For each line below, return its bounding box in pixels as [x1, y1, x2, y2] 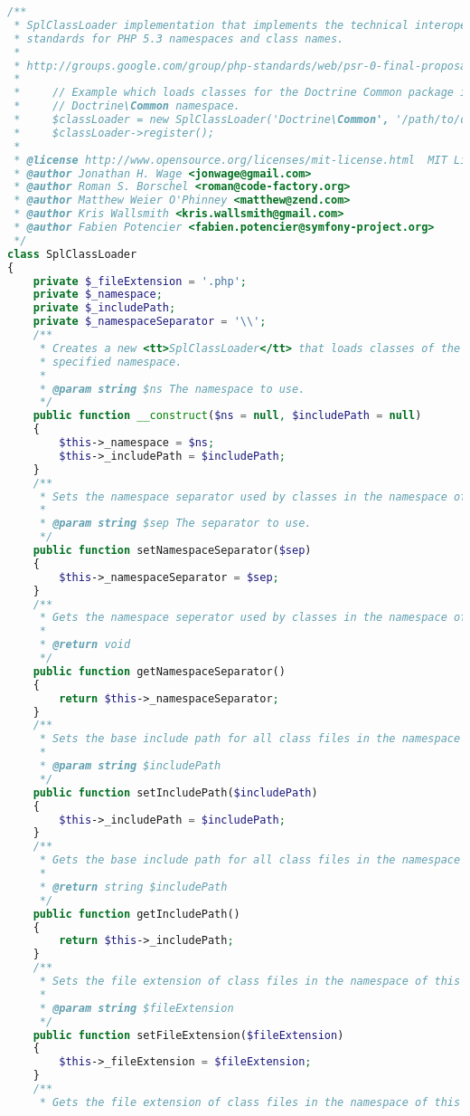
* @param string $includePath [39, 759, 221, 772]
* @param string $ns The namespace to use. [39, 382, 305, 396]
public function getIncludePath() [33, 907, 240, 920]
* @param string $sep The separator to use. [39, 517, 312, 530]
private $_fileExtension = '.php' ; [33, 274, 247, 288]
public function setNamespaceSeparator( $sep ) [33, 544, 312, 557]
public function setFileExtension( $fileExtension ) [33, 1028, 344, 1042]
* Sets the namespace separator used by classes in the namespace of [39, 490, 467, 503]
